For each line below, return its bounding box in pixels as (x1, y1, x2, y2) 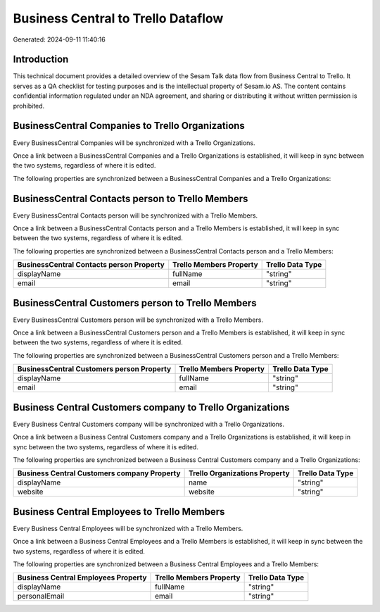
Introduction (13, 54, 69, 65)
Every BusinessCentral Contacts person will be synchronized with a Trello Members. (13, 211, 258, 220)
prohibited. (13, 101, 45, 110)
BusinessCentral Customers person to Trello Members (13, 296, 257, 309)
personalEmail (17, 592, 65, 601)
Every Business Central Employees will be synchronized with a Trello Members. (13, 524, 243, 532)
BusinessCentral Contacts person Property (17, 260, 165, 270)
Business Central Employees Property (17, 573, 147, 582)
